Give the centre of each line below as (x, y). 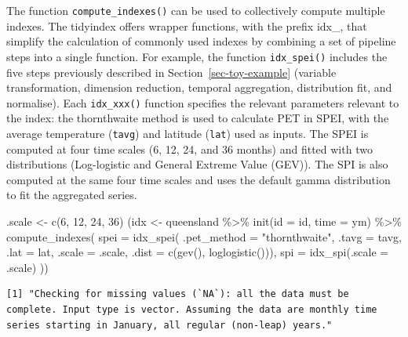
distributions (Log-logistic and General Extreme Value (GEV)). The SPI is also (197, 164)
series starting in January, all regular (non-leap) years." (169, 325)
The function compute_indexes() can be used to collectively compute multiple (196, 10)
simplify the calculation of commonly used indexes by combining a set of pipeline (201, 41)
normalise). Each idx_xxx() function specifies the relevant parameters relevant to (203, 102)
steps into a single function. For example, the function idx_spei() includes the (197, 56)
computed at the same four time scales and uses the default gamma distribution (199, 179)
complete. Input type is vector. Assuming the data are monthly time (192, 309)
